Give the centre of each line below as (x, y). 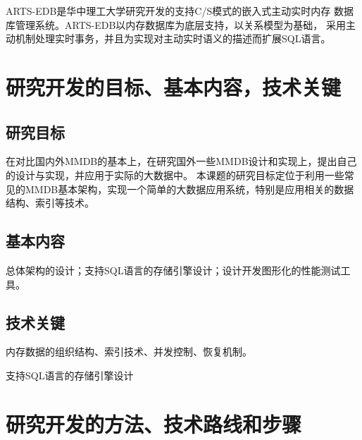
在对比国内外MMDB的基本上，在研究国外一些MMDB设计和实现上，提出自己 (181, 161)
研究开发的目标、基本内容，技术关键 (174, 86)
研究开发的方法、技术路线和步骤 (154, 423)
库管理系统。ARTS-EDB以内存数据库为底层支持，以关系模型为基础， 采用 (176, 24)
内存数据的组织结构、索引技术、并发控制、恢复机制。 (129, 352)
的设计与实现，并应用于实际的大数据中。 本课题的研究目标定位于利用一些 (175, 175)
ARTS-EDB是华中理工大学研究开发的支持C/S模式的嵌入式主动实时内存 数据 (180, 11)
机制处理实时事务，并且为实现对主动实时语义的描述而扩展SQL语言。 (173, 38)
